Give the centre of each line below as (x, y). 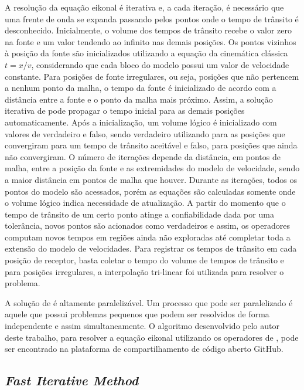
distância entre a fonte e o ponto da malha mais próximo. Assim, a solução (139, 99)
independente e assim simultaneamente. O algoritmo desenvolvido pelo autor (142, 326)
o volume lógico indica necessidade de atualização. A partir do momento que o (145, 203)
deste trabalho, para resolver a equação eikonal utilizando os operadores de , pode (152, 337)
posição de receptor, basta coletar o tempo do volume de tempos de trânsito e (144, 260)
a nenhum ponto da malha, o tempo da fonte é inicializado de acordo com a (141, 88)
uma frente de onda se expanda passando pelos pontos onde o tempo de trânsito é (152, 18)
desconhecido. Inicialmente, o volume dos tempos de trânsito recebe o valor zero (148, 30)
